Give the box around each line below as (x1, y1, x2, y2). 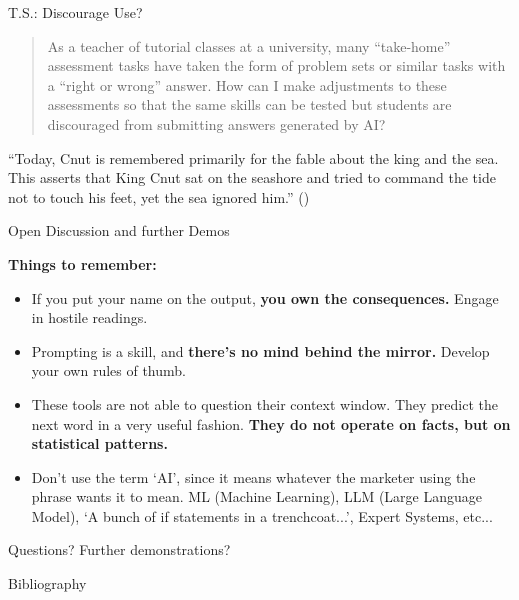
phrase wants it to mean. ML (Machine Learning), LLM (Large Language (31, 486, 483, 507)
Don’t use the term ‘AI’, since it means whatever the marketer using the (31, 466, 476, 487)
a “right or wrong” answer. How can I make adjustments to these (47, 74, 447, 95)
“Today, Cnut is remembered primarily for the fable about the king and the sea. (8, 147, 499, 168)
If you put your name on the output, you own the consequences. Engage (31, 287, 499, 308)
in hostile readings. (31, 307, 148, 328)
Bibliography (8, 573, 87, 594)
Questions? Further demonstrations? (8, 539, 231, 560)
